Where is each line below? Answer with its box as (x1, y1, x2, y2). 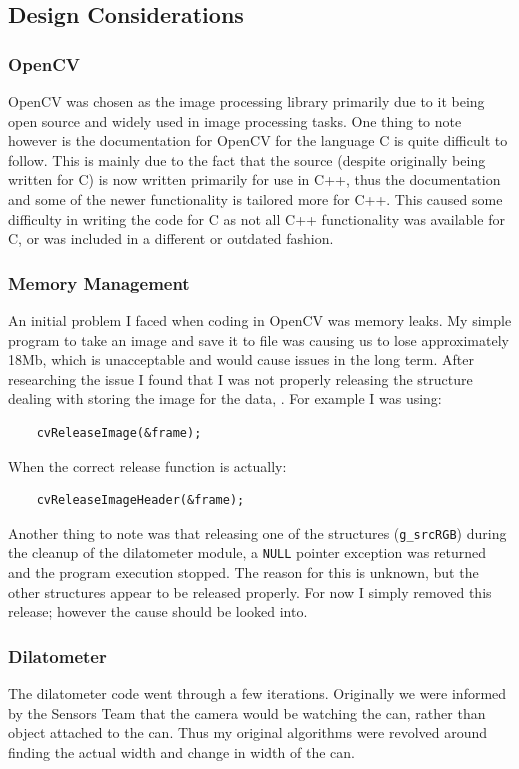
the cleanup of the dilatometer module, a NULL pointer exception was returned (8, 542, 487, 563)
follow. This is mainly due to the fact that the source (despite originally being (8, 149, 486, 170)
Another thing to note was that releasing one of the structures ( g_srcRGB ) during (8, 522, 507, 543)
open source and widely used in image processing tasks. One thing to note (8, 110, 462, 131)
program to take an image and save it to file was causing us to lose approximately (8, 329, 509, 350)
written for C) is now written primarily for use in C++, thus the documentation (8, 169, 501, 190)
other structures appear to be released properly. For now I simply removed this (8, 581, 492, 602)
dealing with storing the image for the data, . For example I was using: (8, 388, 442, 409)
